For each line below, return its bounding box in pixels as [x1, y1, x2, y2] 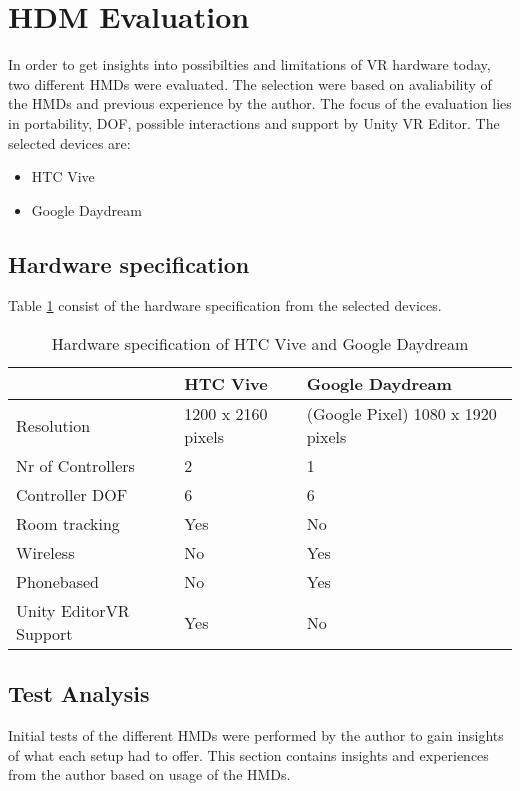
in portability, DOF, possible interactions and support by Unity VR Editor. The [8, 112, 500, 133]
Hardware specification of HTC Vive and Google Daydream [51, 332, 469, 356]
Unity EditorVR [16, 599, 130, 623]
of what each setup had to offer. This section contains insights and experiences [8, 744, 489, 765]
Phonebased [16, 570, 99, 594]
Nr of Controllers [16, 454, 135, 478]
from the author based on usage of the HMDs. [8, 764, 291, 785]
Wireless [16, 541, 75, 565]
